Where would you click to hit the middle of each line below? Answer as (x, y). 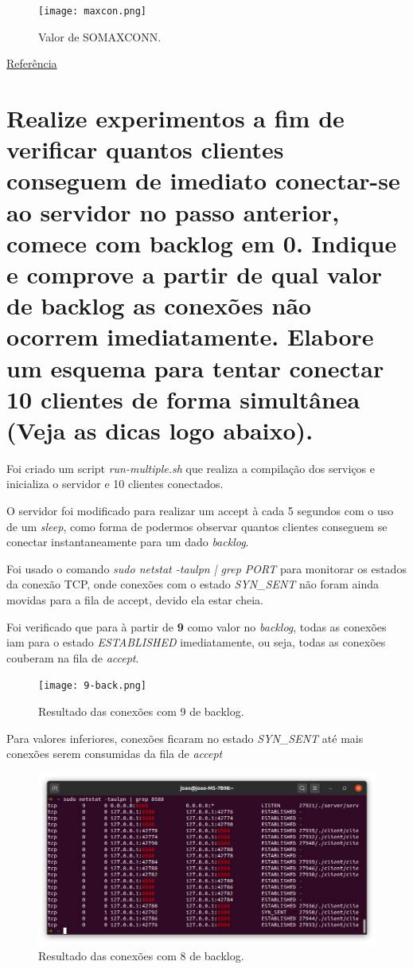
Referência (32, 63)
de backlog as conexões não (159, 305)
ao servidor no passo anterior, (173, 211)
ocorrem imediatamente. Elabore (190, 336)
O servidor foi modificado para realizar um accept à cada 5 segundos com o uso (200, 511)
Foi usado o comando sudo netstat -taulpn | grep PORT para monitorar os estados (206, 568)
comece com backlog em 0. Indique (202, 242)
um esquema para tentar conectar (195, 367)
